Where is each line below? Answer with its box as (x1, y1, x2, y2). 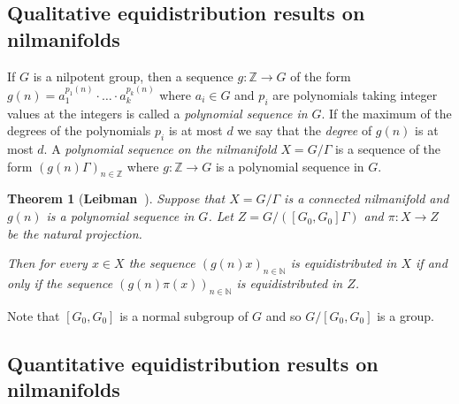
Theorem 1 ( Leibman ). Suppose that (7, 189, 226, 208)
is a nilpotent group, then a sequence (33, 66, 233, 85)
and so (265, 306, 302, 324)
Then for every (7, 254, 88, 272)
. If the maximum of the (321, 103, 452, 122)
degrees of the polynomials (7, 121, 151, 140)
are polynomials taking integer (272, 85, 438, 103)
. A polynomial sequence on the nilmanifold (43, 140, 277, 158)
